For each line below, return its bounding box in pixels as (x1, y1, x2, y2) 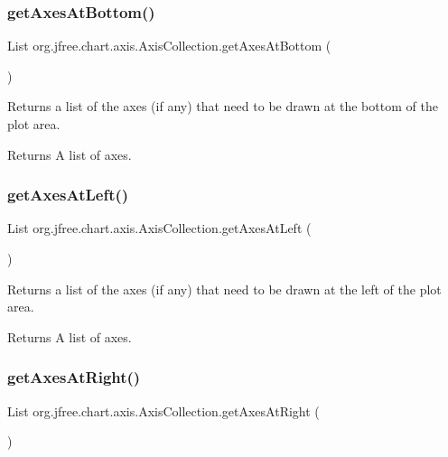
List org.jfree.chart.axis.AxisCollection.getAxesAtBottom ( (7, 36, 331, 55)
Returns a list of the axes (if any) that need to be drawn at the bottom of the (7, 97, 438, 116)
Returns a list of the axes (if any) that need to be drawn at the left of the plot (7, 279, 442, 298)
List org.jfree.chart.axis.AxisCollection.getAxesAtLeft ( (7, 219, 312, 238)
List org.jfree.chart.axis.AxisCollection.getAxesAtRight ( (7, 401, 320, 420)
